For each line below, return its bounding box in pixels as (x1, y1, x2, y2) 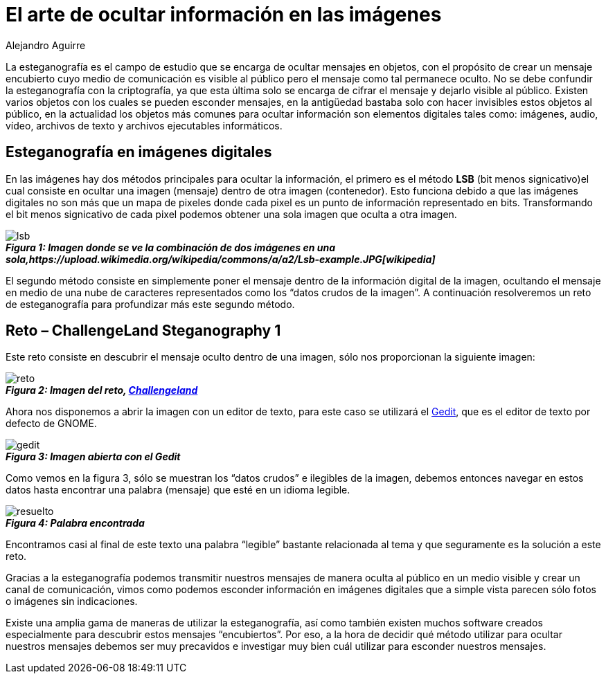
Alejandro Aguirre (6, 39, 86, 51)
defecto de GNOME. (6, 417, 97, 430)
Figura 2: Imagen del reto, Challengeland (6, 384, 198, 397)
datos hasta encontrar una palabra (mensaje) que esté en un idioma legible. (6, 484, 350, 496)
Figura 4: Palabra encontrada (6, 517, 145, 529)
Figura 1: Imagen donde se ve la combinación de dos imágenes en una (6, 241, 335, 253)
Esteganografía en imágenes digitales (6, 143, 272, 161)
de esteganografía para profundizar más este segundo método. (6, 298, 295, 310)
